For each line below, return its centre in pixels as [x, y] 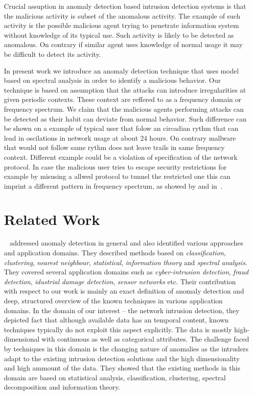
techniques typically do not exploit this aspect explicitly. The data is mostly [118, 329]
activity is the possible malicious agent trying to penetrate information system [122, 25]
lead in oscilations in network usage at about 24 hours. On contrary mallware [120, 137]
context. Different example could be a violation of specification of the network [121, 157]
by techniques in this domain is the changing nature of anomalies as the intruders [126, 348]
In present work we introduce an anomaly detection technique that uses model [121, 70]
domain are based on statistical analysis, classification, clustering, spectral [115, 377]
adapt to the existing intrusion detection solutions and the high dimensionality [122, 358]
